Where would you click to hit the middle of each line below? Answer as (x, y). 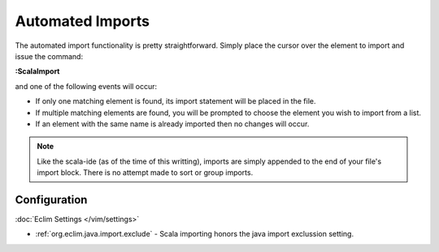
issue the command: (49, 56)
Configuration (51, 200)
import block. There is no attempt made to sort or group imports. (145, 173)
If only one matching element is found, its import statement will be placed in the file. (176, 101)
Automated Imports (83, 21)
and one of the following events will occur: (86, 86)
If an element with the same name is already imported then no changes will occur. (172, 124)
